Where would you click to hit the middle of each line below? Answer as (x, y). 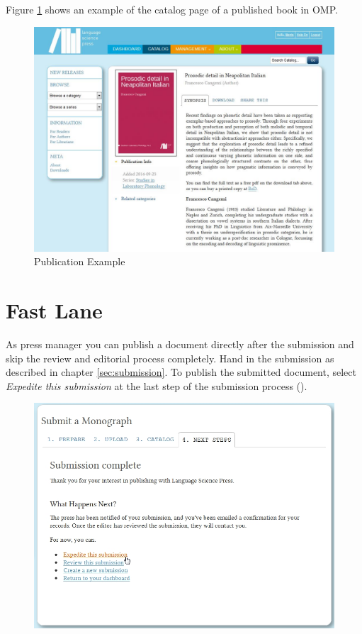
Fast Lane (54, 310)
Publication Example (80, 261)
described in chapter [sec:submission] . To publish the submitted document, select (181, 372)
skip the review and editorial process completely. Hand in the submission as (170, 358)
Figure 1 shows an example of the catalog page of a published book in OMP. (172, 9)
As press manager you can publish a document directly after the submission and (180, 344)
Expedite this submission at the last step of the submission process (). (157, 385)
